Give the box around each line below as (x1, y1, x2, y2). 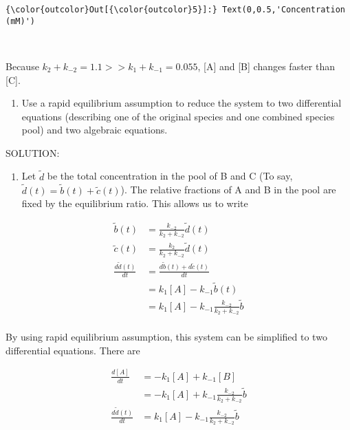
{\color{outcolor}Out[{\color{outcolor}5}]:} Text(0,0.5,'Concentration (6, 5, 345, 14)
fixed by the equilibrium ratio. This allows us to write (21, 196, 248, 211)
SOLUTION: (6, 145, 60, 160)
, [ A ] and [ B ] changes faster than (197, 58, 335, 73)
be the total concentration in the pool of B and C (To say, (47, 169, 293, 183)
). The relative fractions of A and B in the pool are (120, 182, 336, 197)
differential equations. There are (6, 343, 140, 357)
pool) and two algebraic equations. (21, 122, 168, 137)
